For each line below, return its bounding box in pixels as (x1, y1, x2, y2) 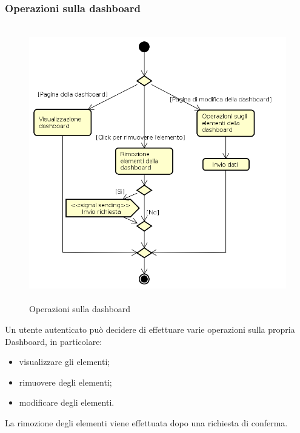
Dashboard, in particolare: (5, 335, 102, 347)
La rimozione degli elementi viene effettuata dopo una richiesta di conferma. (5, 416, 288, 429)
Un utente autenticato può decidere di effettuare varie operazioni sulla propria (5, 322, 295, 335)
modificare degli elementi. (19, 396, 115, 409)
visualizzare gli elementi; (19, 355, 110, 368)
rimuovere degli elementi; (19, 375, 112, 388)
